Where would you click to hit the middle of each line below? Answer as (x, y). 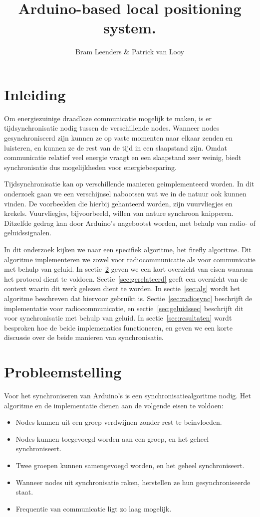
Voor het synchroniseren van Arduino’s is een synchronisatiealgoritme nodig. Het (128, 396)
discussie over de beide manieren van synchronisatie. (84, 337)
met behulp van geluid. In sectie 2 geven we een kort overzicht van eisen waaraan (129, 269)
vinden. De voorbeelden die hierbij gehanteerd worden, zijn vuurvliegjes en (118, 203)
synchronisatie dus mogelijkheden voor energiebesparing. (90, 167)
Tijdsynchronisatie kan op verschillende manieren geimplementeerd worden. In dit (129, 184)
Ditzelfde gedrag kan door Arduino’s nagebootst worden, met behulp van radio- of (130, 223)
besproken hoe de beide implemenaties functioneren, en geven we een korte (118, 327)
